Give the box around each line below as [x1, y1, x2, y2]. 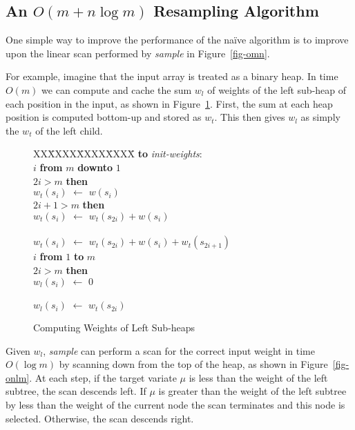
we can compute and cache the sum [41, 82, 192, 97]
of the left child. [35, 123, 103, 137]
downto [77, 159, 113, 174]
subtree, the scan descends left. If [6, 384, 146, 398]
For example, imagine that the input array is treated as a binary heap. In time [6, 69, 338, 84]
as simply [300, 110, 340, 124]
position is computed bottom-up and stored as [6, 110, 202, 124]
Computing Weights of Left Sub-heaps [33, 320, 195, 335]
